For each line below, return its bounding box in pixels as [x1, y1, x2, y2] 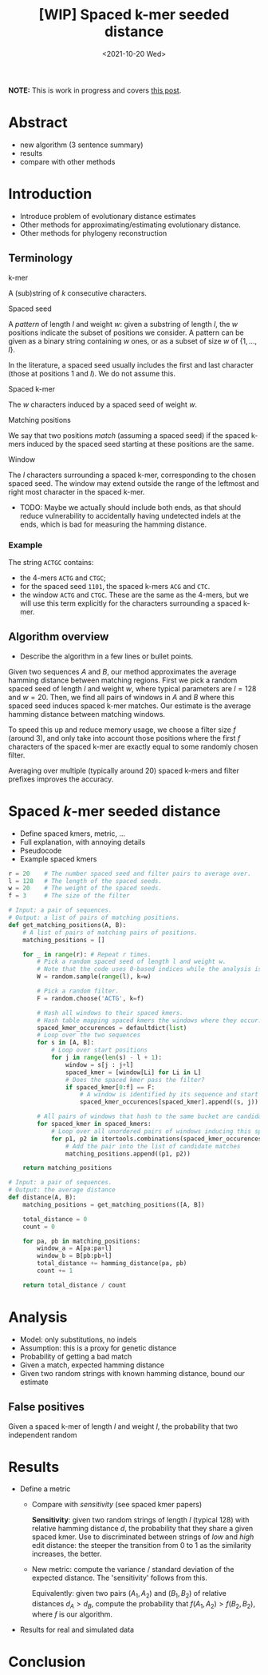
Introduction [8, 185, 93, 203]
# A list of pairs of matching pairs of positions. [22, 929, 198, 937]
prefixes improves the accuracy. [8, 774, 114, 784]
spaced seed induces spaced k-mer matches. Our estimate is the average [8, 701, 251, 710]
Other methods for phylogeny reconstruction [19, 228, 167, 237]
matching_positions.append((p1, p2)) [65, 1149, 191, 1158]
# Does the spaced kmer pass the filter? [65, 1076, 205, 1084]
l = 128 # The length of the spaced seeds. [8, 877, 162, 885]
